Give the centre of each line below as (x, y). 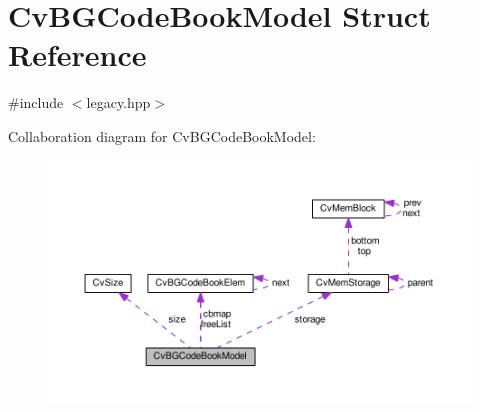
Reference (77, 54)
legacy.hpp (118, 102)
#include (36, 102)
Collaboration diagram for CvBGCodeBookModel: (162, 135)
